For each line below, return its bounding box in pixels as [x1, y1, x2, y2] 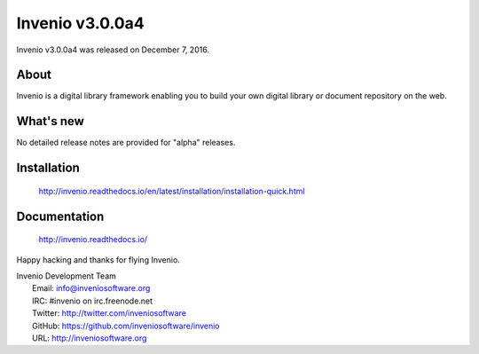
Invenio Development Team [16, 271, 117, 281]
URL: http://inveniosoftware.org [32, 333, 147, 343]
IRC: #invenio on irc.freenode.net [32, 295, 153, 306]
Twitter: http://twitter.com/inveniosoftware [32, 308, 186, 319]
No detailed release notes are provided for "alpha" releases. [16, 138, 236, 148]
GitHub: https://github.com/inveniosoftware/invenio [32, 320, 220, 331]
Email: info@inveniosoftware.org [32, 283, 151, 294]
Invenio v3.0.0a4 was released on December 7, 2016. [16, 44, 210, 55]
